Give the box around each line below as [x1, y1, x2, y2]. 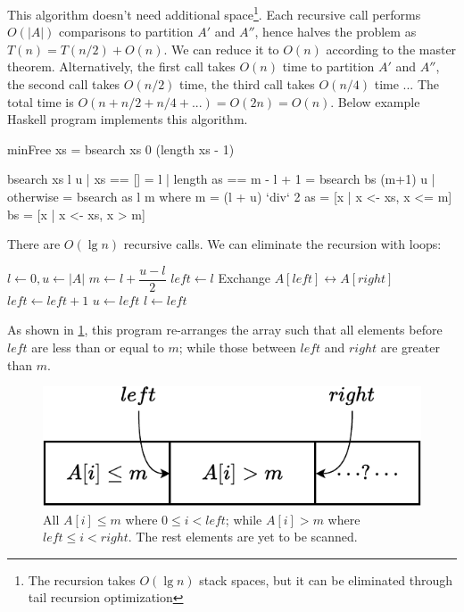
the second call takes [7, 75, 120, 94]
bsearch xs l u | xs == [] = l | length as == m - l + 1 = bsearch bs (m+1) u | [7, 170, 435, 188]
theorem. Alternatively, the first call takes [7, 57, 236, 76]
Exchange [218, 269, 270, 287]
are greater [380, 338, 440, 357]
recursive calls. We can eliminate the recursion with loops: [123, 235, 442, 253]
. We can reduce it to [163, 39, 279, 58]
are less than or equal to [31, 338, 164, 357]
